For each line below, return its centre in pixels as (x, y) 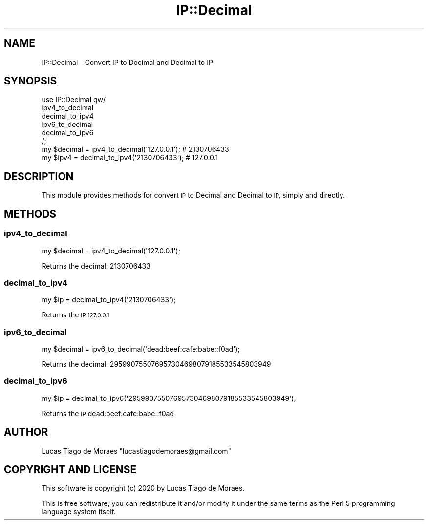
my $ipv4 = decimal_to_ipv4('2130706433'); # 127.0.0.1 (130, 158)
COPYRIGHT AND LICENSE (70, 470)
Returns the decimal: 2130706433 (96, 266)
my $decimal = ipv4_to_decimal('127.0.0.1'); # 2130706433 (135, 149)
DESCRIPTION (39, 176)
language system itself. (79, 512)
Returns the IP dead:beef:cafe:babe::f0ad (108, 413)
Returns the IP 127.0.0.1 (75, 315)
